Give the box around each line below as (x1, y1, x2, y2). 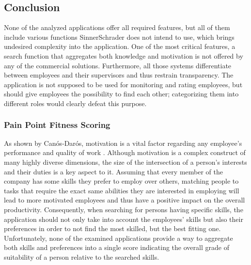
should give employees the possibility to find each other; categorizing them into (4, 89, 239, 99)
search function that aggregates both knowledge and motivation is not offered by (4, 50, 243, 61)
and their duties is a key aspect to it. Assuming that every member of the (4, 166, 223, 176)
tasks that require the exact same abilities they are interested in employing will (4, 185, 239, 195)
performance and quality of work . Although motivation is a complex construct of (4, 147, 246, 157)
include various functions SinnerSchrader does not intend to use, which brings (4, 31, 235, 42)
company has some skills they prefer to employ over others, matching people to (4, 176, 239, 186)
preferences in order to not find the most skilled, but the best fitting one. (4, 223, 221, 234)
